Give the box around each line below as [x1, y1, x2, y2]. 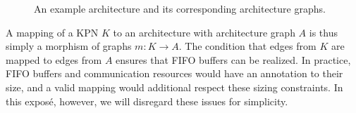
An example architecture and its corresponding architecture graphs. [34, 1, 326, 15]
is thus [309, 25, 338, 39]
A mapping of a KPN [6, 25, 99, 39]
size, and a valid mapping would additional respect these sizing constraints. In [6, 79, 343, 94]
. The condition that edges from [178, 39, 317, 53]
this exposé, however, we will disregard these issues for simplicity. [6, 93, 288, 108]
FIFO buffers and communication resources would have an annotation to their [6, 66, 343, 81]
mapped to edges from [6, 52, 102, 67]
